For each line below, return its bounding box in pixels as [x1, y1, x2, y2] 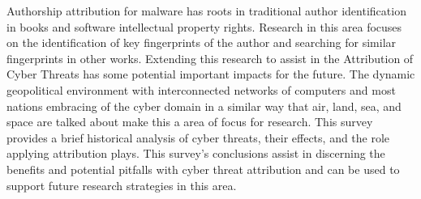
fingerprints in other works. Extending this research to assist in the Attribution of [6, 49, 414, 66]
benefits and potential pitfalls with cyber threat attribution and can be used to [6, 160, 400, 177]
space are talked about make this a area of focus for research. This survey [6, 113, 373, 130]
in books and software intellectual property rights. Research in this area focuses [6, 18, 402, 35]
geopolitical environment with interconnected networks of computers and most [6, 81, 396, 98]
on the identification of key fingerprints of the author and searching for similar [6, 34, 397, 51]
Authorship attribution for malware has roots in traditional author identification [6, 2, 406, 19]
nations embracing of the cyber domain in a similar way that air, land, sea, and [6, 97, 402, 114]
